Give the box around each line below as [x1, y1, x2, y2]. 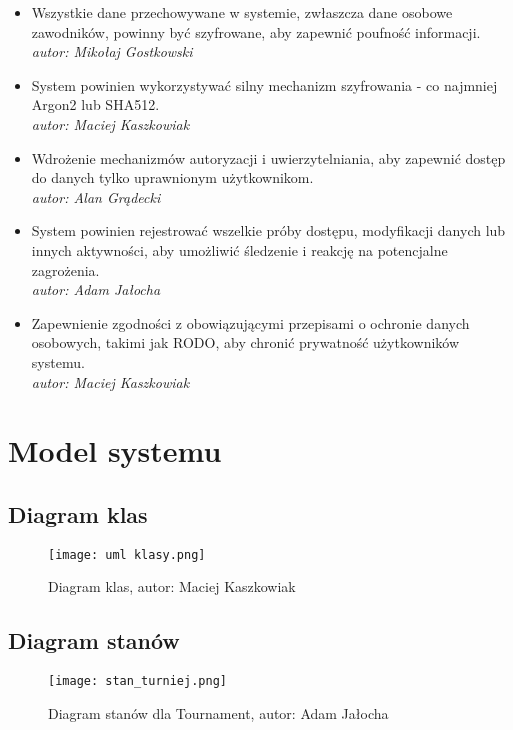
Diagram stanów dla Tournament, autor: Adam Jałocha [48, 702, 389, 723]
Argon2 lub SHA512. [31, 94, 160, 115]
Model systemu [8, 430, 222, 471]
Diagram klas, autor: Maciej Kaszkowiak [48, 576, 296, 597]
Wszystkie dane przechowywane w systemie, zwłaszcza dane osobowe [31, 2, 453, 22]
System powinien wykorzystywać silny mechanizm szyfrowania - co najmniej [31, 74, 498, 95]
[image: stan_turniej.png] [48, 674, 227, 689]
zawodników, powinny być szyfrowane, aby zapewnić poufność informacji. [31, 21, 481, 42]
